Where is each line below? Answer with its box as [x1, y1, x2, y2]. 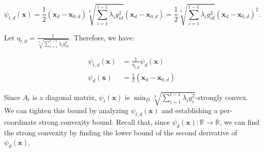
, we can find [219, 116, 259, 127]
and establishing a [161, 105, 218, 116]
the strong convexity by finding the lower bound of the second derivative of [4, 127, 237, 137]
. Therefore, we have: [69, 32, 135, 42]
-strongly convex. [195, 91, 248, 102]
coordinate [4, 116, 37, 127]
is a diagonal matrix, [32, 91, 97, 102]
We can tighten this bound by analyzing [4, 105, 129, 116]
